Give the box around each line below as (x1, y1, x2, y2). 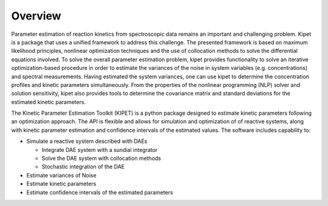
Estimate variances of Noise (26, 171, 97, 179)
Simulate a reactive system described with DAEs (26, 137, 148, 145)
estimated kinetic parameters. (11, 98, 86, 106)
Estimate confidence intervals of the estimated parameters (26, 188, 173, 196)
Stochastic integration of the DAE (41, 163, 125, 170)
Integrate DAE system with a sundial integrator (41, 146, 158, 153)
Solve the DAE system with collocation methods (41, 155, 162, 162)
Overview (11, 9, 61, 22)
